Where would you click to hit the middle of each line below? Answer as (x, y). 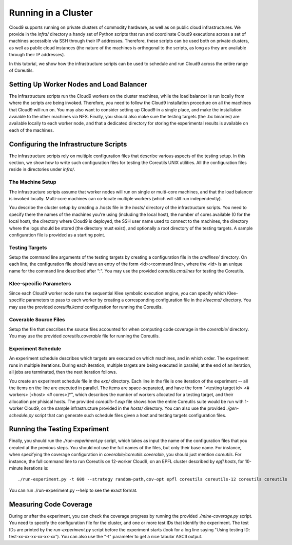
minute (16, 468)
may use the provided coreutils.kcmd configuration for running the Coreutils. (86, 307)
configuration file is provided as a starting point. (57, 235)
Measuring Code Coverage (51, 504)
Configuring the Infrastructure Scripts (68, 144)
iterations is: (36, 468)
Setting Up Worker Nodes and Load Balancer (78, 84)
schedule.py (21, 415)
